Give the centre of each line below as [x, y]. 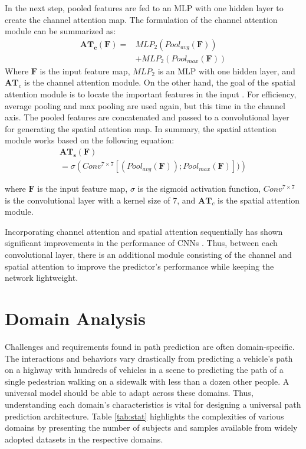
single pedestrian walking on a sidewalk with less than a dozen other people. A [147, 381]
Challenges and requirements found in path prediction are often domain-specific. [150, 346]
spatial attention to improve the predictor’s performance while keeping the [139, 266]
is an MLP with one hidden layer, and [226, 71]
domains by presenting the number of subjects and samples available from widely [151, 427]
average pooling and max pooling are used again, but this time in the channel [145, 105]
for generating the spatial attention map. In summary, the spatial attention [141, 128]
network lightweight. [42, 278]
